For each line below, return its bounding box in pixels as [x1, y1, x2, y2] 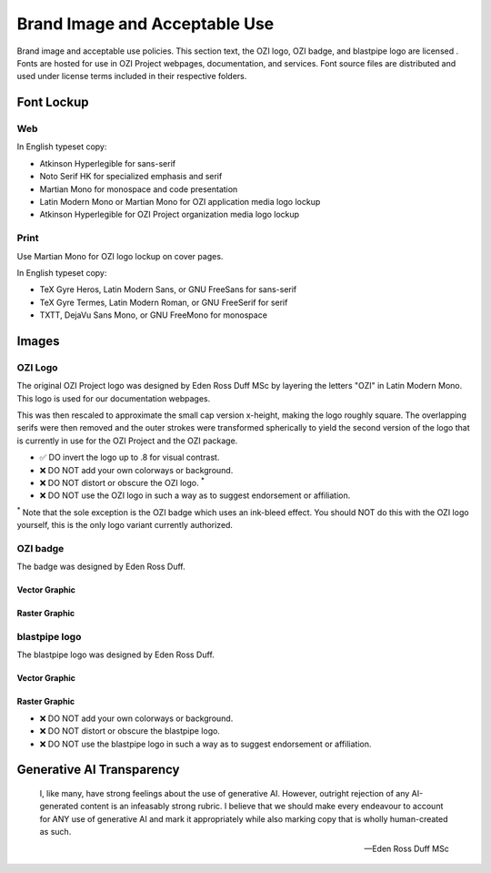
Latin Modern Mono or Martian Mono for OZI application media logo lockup [39, 197, 321, 208]
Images [16, 333, 60, 349]
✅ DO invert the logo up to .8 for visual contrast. [39, 452, 220, 463]
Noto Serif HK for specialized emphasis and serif [39, 171, 223, 182]
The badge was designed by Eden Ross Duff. [16, 561, 185, 573]
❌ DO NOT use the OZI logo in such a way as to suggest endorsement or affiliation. [39, 490, 351, 501]
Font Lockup [16, 95, 89, 110]
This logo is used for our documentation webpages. [16, 392, 211, 404]
